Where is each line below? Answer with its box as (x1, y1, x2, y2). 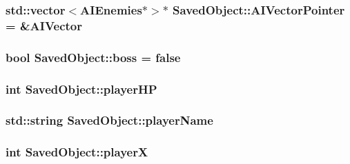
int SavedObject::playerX (6, 143, 148, 161)
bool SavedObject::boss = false (6, 48, 181, 65)
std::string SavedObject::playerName (6, 112, 213, 129)
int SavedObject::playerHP (6, 80, 157, 97)
